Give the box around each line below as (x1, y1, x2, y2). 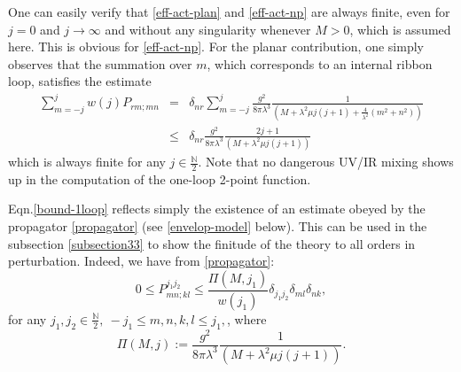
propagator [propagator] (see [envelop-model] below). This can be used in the (8, 217, 427, 236)
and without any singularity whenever (105, 19, 311, 38)
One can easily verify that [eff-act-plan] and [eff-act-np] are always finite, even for (8, 3, 450, 20)
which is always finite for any (8, 152, 166, 171)
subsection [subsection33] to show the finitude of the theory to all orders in (8, 234, 416, 252)
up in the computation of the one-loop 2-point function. (8, 169, 311, 188)
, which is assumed (349, 19, 451, 38)
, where (227, 309, 267, 328)
